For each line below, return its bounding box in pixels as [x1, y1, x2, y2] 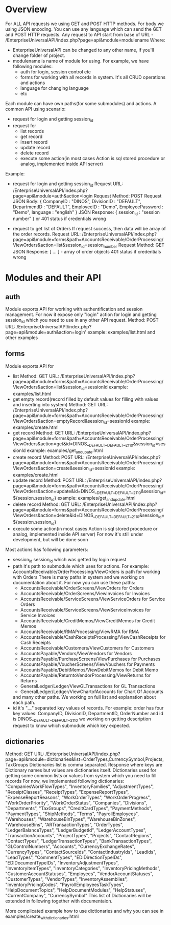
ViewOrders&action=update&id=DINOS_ [12, 488, 97, 494]
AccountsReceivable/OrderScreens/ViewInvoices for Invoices [20, 590, 150, 596]
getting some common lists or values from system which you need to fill [5, 773, 157, 779]
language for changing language [20, 85, 89, 91]
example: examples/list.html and [87, 329, 156, 335]
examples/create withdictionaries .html [5, 913, 79, 921]
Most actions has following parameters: [5, 546, 88, 553]
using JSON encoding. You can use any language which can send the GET [5, 26, 162, 32]
